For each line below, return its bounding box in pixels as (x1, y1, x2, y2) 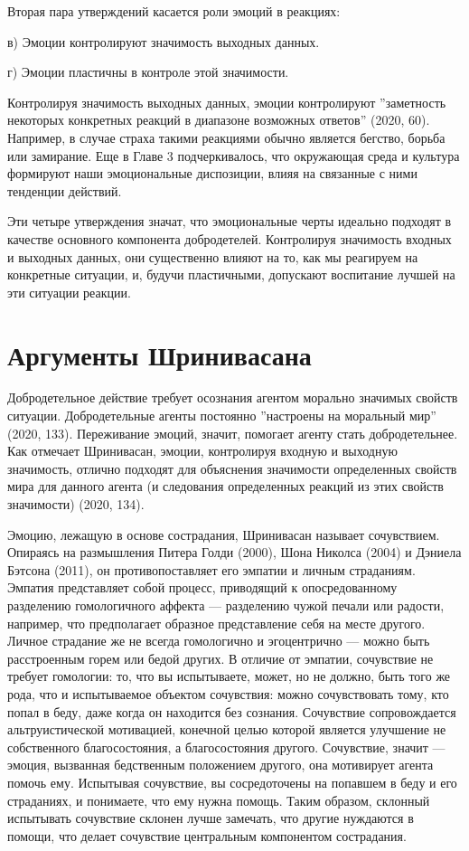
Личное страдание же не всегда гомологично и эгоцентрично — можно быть (7, 631, 430, 650)
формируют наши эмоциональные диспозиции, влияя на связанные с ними (7, 164, 417, 183)
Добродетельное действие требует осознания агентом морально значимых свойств (7, 388, 458, 407)
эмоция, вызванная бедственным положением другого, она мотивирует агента (7, 755, 434, 774)
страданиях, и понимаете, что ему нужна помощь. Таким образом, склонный (7, 790, 430, 809)
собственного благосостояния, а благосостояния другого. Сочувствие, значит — (7, 737, 446, 756)
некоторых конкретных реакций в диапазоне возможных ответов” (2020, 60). (7, 110, 430, 129)
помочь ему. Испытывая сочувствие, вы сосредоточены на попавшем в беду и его (7, 772, 457, 791)
